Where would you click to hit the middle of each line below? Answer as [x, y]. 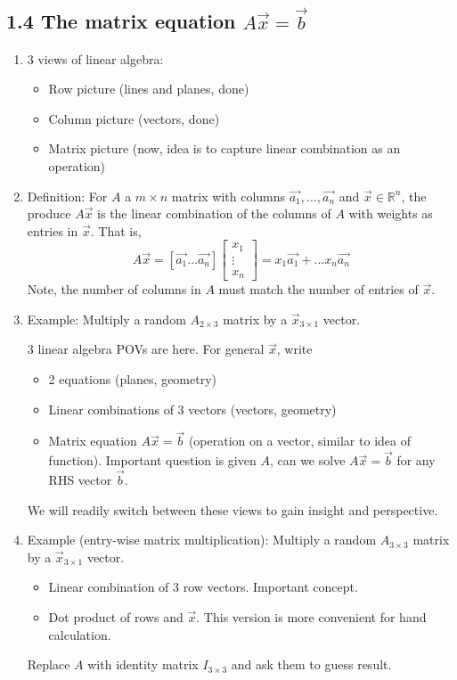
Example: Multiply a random [106, 319]
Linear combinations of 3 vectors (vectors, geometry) [192, 409]
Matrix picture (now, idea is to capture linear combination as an [224, 148]
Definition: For [67, 196]
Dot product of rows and [116, 617]
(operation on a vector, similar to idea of [299, 441]
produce [49, 213]
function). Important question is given [152, 460]
